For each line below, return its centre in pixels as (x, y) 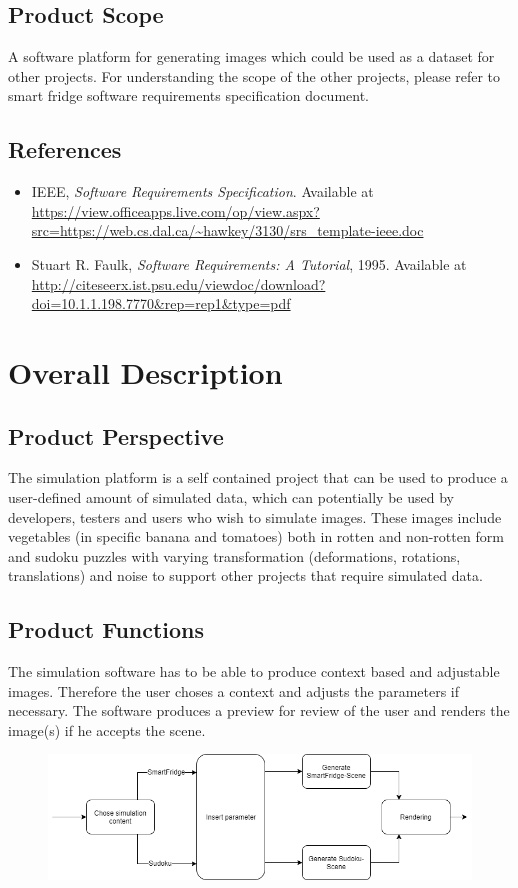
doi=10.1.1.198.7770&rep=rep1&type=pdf (161, 303)
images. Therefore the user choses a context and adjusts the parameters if (234, 690)
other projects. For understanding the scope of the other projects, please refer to (254, 75)
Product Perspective (116, 435)
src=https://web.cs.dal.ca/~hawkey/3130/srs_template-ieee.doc (227, 230)
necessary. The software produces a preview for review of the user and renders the (259, 710)
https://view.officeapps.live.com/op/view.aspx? (175, 210)
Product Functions (106, 629)
